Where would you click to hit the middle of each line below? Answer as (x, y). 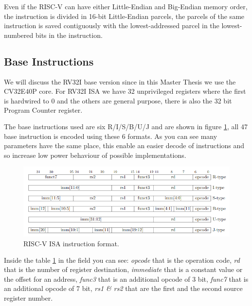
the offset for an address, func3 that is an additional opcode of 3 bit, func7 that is (126, 279)
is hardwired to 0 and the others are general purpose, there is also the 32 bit (118, 100)
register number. (28, 297)
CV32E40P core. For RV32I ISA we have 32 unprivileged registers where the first (125, 91)
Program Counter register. (43, 110)
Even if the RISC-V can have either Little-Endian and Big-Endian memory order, (126, 6)
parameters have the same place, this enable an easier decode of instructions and (124, 145)
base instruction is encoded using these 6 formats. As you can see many (111, 136)
